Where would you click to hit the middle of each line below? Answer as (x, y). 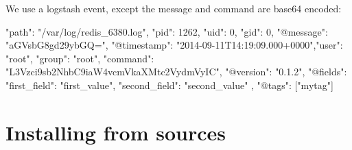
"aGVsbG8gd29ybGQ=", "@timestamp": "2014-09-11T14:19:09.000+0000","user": (174, 45)
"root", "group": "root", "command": (80, 58)
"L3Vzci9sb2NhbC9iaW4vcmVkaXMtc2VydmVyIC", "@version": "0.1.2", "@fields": (176, 72)
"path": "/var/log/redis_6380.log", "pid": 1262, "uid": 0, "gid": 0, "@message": (167, 31)
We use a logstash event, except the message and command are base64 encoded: (174, 8)
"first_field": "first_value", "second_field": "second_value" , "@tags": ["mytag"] (169, 85)
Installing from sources (116, 132)
